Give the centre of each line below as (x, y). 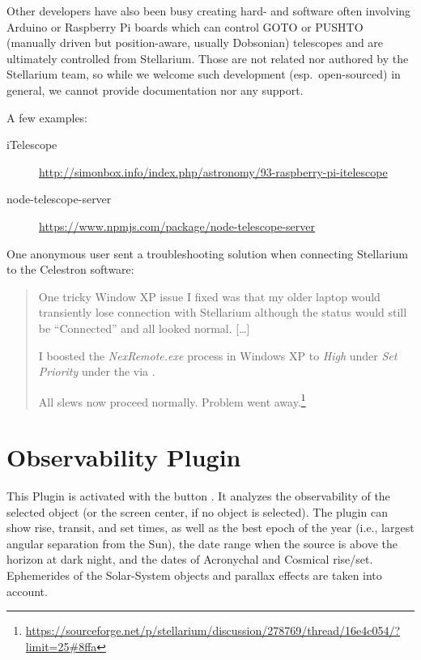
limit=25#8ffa (61, 646)
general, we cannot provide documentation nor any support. (155, 89)
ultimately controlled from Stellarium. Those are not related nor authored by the (208, 58)
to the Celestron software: (70, 269)
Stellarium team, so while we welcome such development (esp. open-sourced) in (204, 74)
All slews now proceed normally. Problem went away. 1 (172, 400)
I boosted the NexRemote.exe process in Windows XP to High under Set (218, 355)
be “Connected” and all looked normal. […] (144, 328)
